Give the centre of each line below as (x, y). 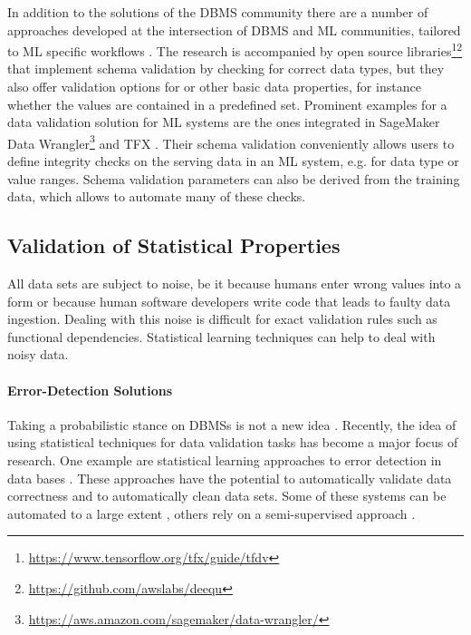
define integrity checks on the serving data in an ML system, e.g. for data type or (233, 161)
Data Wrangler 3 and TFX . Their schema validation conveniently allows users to (231, 142)
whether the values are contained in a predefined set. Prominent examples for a (227, 104)
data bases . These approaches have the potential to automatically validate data (230, 478)
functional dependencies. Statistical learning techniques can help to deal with (221, 336)
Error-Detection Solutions (90, 390)
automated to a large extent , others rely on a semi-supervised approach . (211, 513)
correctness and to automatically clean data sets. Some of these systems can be (227, 496)
